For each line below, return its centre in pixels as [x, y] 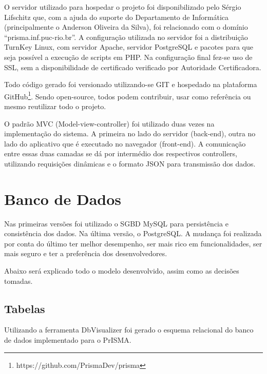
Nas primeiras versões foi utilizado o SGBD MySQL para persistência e [116, 223]
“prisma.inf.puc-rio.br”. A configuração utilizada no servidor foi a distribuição [126, 37]
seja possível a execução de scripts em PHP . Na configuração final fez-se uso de [128, 57]
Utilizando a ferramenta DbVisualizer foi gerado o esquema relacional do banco [129, 330]
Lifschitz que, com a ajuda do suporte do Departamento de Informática [116, 17]
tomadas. [18, 280]
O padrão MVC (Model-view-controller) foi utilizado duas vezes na [109, 123]
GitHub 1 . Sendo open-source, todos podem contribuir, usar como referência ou [128, 95]
